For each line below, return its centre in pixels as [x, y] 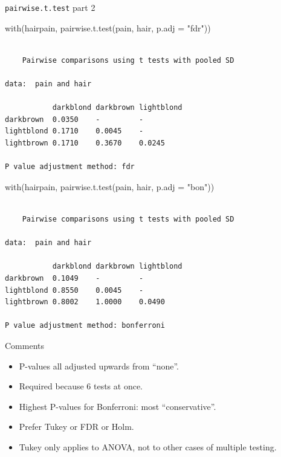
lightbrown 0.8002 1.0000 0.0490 [85, 302]
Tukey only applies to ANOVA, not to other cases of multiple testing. [148, 446]
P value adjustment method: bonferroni [85, 326]
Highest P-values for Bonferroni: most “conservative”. [118, 406]
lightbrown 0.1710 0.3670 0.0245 [85, 143]
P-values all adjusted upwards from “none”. [99, 366]
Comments [25, 345]
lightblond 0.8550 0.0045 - [74, 290]
